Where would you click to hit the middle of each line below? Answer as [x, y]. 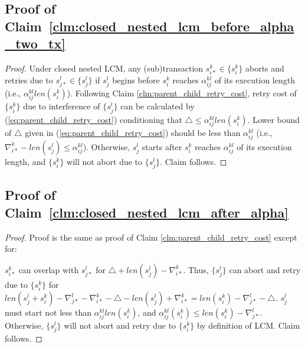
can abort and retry [265, 269]
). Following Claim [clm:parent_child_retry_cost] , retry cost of [182, 93]
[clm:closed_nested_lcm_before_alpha [171, 26]
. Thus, [196, 269]
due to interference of [62, 106]
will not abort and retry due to [120, 325]
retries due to [29, 80]
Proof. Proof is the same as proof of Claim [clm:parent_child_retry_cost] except [151, 237]
